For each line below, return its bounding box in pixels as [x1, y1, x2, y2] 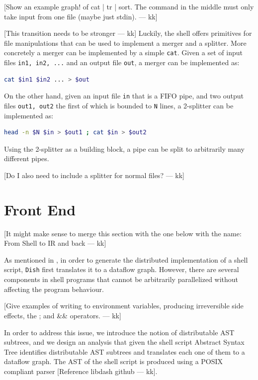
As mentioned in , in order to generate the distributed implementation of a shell [4, 254, 248, 265]
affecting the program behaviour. [4, 284, 104, 294]
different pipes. [4, 153, 49, 164]
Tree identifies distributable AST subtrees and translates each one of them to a [4, 346, 245, 357]
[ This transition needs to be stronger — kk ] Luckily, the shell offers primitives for [4, 28, 252, 38]
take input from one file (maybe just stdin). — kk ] [4, 11, 158, 21]
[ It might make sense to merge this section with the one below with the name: [4, 228, 242, 238]
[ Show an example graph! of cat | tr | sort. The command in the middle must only [4, 1, 254, 11]
